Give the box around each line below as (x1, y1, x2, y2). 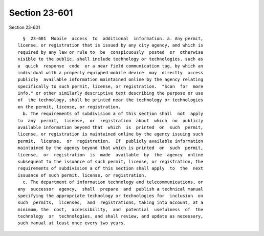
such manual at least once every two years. (18, 220, 127, 226)
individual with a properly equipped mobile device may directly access (18, 70, 203, 75)
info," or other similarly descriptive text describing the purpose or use (18, 90, 203, 96)
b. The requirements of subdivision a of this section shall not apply (22, 111, 203, 117)
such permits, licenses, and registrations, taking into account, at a (18, 200, 203, 205)
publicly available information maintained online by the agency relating (18, 77, 203, 83)
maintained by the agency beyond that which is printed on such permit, (18, 145, 203, 151)
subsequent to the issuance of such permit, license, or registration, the (18, 159, 203, 164)
